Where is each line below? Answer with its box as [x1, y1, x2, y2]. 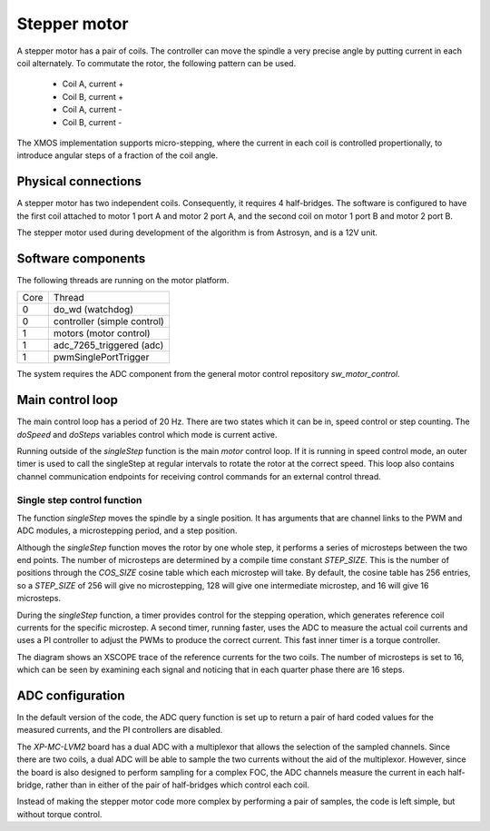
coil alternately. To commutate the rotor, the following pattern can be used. [16, 57, 297, 68]
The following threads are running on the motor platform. [16, 274, 230, 285]
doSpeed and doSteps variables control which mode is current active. [16, 429, 278, 440]
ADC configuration [16, 688, 126, 703]
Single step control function [16, 493, 142, 506]
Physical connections [16, 173, 142, 190]
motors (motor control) [53, 327, 151, 340]
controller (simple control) [53, 315, 165, 328]
